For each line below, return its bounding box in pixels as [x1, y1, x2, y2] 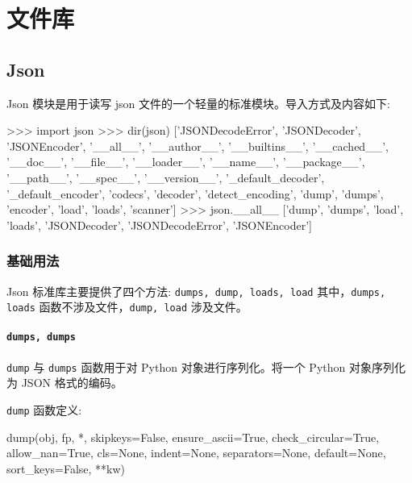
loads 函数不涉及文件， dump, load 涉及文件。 [6, 298, 248, 315]
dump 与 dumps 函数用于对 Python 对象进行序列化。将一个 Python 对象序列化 [6, 358, 406, 375]
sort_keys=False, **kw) [6, 460, 126, 477]
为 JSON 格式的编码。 [6, 374, 123, 391]
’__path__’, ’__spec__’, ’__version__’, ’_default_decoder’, [6, 169, 325, 185]
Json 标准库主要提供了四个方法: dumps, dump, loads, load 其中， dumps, [6, 282, 386, 299]
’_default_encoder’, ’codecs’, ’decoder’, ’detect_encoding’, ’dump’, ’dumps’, [6, 185, 384, 202]
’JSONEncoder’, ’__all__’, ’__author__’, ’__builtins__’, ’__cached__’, [6, 137, 389, 154]
